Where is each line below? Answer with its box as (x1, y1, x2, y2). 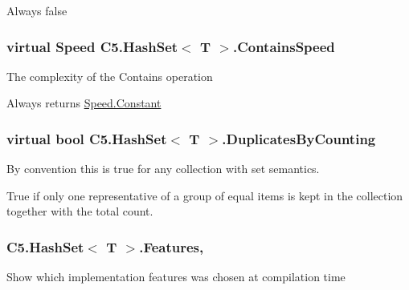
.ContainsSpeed (232, 36, 335, 56)
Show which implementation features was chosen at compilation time (6, 268, 346, 285)
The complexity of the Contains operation (6, 67, 213, 84)
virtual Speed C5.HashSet (6, 36, 178, 56)
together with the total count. (6, 203, 153, 220)
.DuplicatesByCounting (222, 128, 376, 148)
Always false (6, 2, 67, 18)
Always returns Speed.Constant (6, 95, 162, 111)
